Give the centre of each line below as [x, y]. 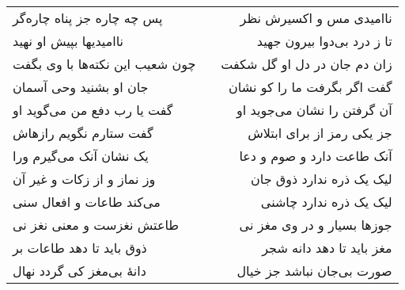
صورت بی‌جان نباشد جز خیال [314, 271]
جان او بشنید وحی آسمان [81, 87]
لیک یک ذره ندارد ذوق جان [322, 179]
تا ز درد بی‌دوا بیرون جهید [324, 41]
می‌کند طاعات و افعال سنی [87, 202]
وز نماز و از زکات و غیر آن [84, 179]
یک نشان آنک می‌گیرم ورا [81, 156]
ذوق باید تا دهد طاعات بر [80, 248]
